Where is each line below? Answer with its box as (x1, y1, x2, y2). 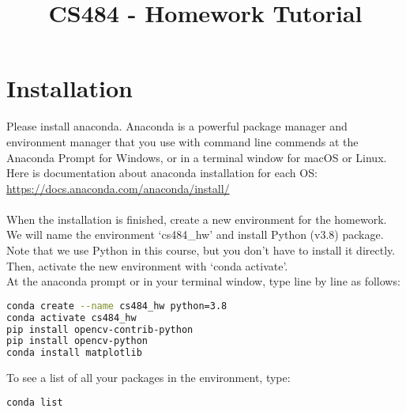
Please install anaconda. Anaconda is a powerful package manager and (6, 118, 348, 134)
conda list (6, 396, 63, 408)
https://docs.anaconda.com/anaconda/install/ (6, 180, 230, 196)
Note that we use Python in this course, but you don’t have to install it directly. (6, 242, 396, 259)
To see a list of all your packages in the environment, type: (6, 369, 291, 386)
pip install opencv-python (6, 335, 148, 347)
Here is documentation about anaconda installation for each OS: (6, 164, 318, 181)
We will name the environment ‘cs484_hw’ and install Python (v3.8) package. (6, 226, 384, 243)
